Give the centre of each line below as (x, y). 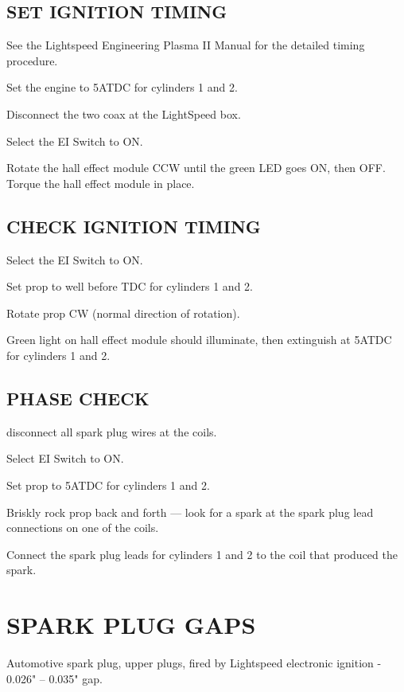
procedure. (32, 60)
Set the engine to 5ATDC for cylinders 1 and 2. (122, 87)
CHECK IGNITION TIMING (134, 226)
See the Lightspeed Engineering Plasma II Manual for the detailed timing (186, 45)
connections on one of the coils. (83, 528)
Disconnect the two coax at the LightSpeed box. (124, 113)
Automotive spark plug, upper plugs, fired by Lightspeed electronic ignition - (194, 663)
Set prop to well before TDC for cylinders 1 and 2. (130, 286)
